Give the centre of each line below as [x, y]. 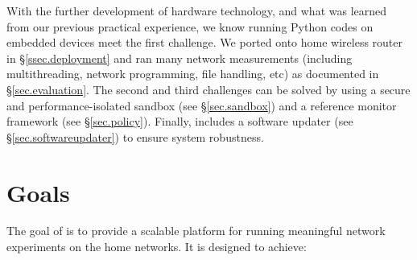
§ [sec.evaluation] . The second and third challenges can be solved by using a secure [208, 89]
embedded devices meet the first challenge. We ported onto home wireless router [204, 42]
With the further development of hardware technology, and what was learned [197, 10]
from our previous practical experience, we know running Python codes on [190, 26]
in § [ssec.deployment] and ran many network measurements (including [180, 58]
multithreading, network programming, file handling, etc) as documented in [193, 74]
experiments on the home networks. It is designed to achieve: [157, 247]
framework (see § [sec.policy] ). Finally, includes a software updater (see [180, 121]
